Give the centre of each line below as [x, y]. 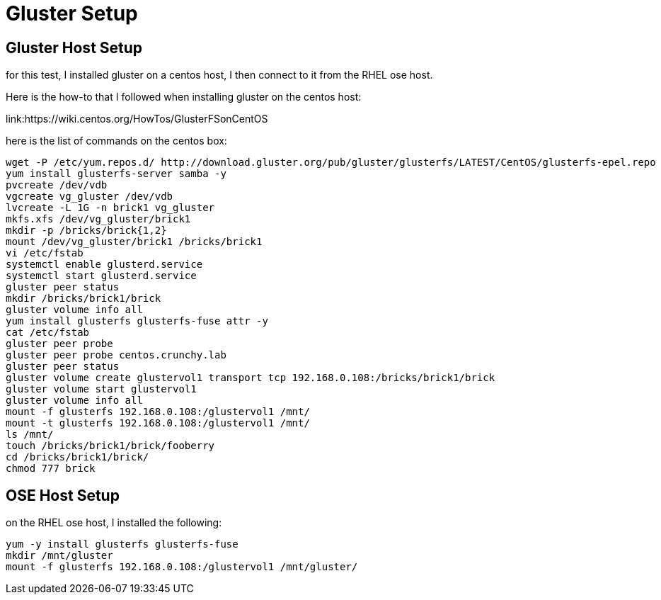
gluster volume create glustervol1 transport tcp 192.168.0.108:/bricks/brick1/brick [251, 378]
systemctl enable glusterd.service [104, 265]
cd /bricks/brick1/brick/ [77, 457]
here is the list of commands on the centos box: [116, 141]
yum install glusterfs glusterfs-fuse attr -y [137, 321]
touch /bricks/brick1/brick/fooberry [110, 446]
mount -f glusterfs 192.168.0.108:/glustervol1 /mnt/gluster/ [182, 567]
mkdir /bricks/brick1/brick [84, 299]
